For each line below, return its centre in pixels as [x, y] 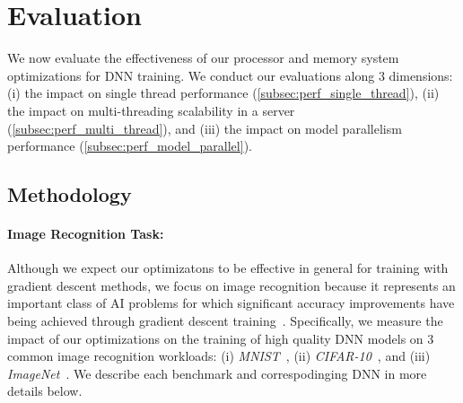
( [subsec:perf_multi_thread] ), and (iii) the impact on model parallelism [205, 128]
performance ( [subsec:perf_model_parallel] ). [130, 146]
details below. [45, 391]
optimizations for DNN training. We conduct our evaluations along [191, 75]
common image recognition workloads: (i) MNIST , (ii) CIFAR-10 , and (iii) [219, 356]
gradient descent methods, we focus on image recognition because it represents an [231, 285]
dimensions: [421, 75]
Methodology [70, 194]
